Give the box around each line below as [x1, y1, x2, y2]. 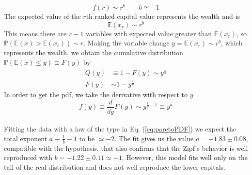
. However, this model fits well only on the [122, 152, 248, 162]
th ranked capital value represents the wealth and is [86, 11, 240, 21]
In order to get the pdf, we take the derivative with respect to [4, 89, 188, 100]
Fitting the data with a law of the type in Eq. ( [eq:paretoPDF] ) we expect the [4, 124, 236, 134]
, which [221, 38, 242, 48]
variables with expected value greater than [86, 28, 212, 38]
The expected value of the [4, 11, 81, 21]
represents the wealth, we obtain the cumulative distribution [4, 47, 183, 57]
